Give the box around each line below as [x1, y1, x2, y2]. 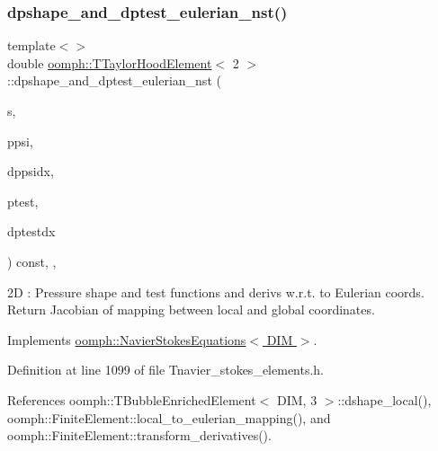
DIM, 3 [276, 390, 317, 409]
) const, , [7, 252, 57, 270]
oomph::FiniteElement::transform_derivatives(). [7, 426, 272, 445]
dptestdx [7, 222, 56, 241]
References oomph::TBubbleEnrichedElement [7, 390, 256, 409]
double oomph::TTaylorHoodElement [7, 53, 212, 72]
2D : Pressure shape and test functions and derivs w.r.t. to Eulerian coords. [7, 282, 425, 301]
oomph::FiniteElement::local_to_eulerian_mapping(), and [7, 408, 331, 427]
